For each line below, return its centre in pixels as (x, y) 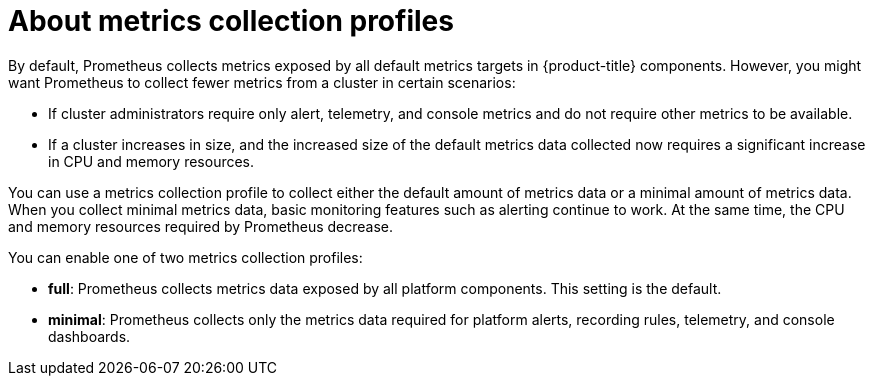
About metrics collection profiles (231, 21)
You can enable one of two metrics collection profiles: (185, 257)
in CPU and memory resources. (151, 161)
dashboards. (89, 336)
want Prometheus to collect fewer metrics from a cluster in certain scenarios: (262, 82)
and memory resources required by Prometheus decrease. (201, 226)
